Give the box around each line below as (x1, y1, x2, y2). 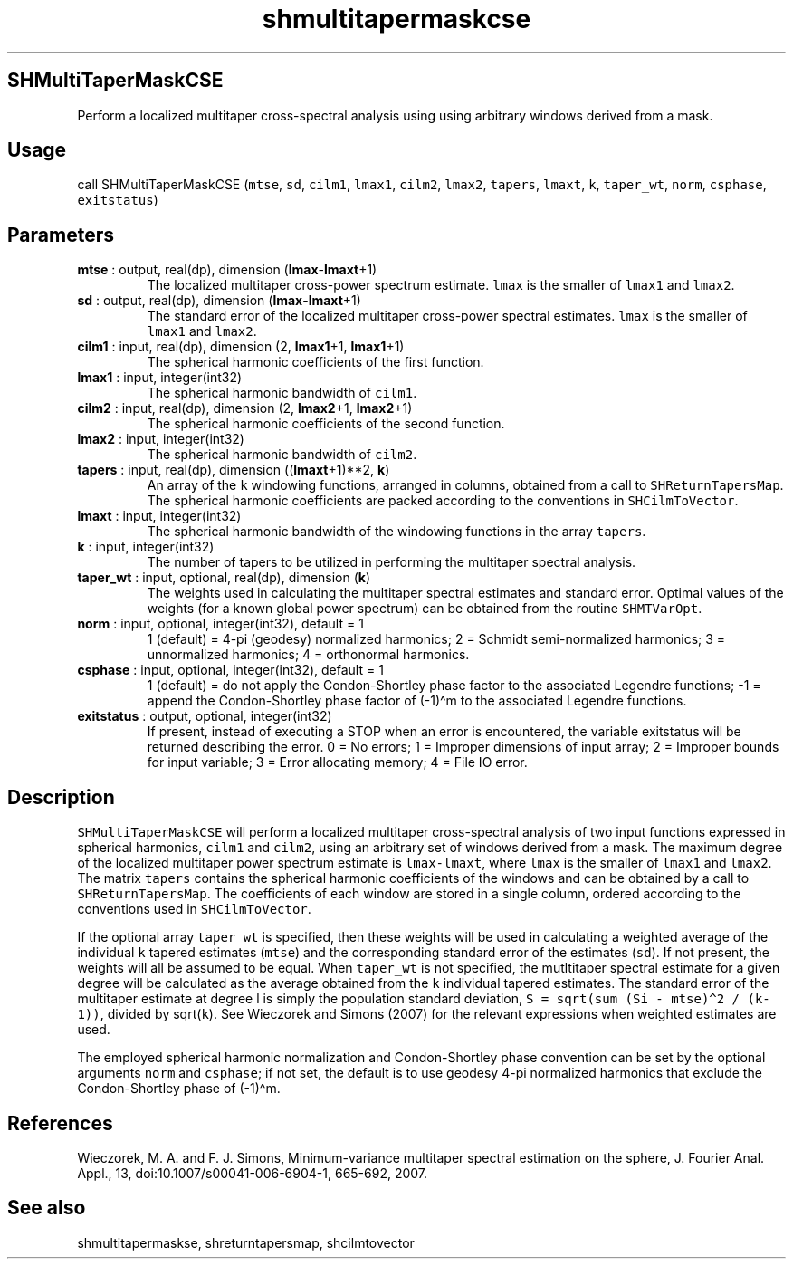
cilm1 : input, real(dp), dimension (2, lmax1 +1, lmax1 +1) (77, 339, 405, 355)
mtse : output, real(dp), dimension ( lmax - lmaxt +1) (77, 262, 377, 278)
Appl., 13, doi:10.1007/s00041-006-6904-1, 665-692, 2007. (77, 1165, 428, 1181)
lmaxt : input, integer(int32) (77, 508, 242, 524)
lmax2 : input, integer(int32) (77, 431, 244, 447)
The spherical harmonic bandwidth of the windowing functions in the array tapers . (147, 523, 646, 540)
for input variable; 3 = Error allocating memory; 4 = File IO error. (147, 754, 528, 771)
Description (7, 785, 115, 809)
